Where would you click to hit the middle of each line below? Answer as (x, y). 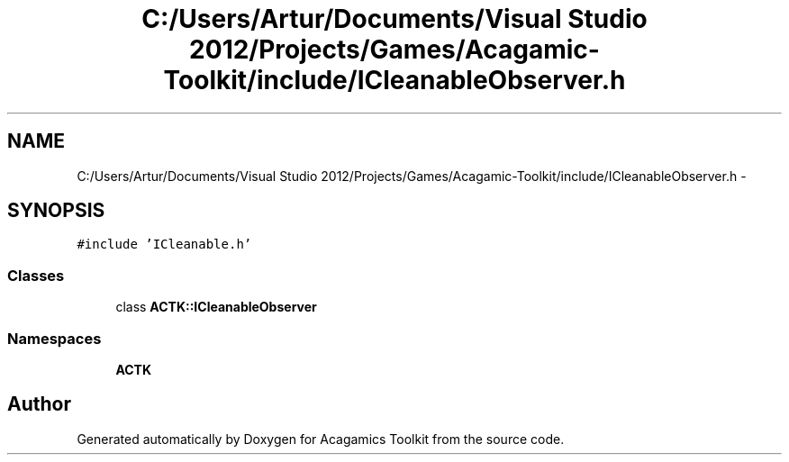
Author (39, 404)
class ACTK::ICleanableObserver (216, 307)
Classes (36, 275)
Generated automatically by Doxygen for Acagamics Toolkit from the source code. (321, 439)
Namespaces (54, 338)
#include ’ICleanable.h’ (164, 245)
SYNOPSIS (56, 211)
